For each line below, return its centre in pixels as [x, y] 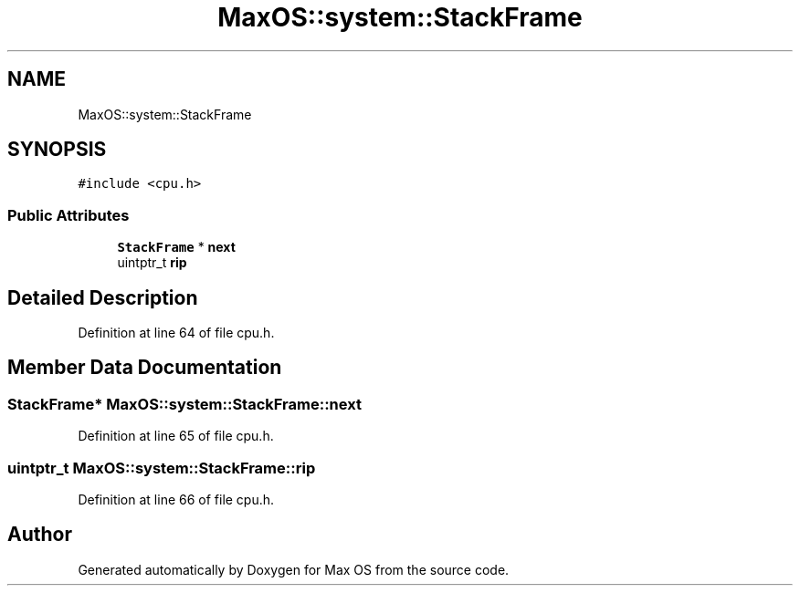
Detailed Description [103, 297]
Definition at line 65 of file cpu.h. [176, 436]
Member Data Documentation [145, 368]
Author [40, 535]
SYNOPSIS [57, 150]
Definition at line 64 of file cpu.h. [176, 333]
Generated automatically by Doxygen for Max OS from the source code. [294, 569]
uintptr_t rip [152, 263]
